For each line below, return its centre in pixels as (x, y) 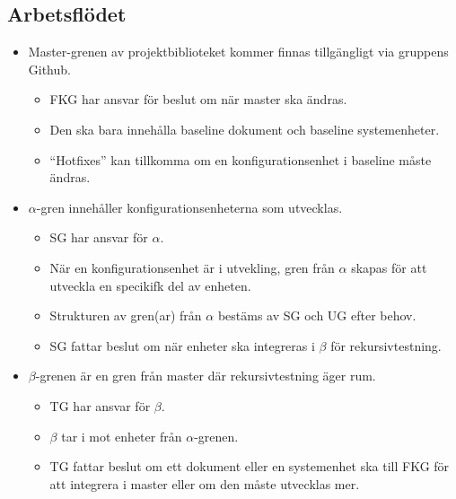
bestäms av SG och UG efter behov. (317, 315)
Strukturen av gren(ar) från (126, 315)
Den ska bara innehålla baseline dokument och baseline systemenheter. (245, 129)
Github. (49, 69)
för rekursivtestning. (386, 345)
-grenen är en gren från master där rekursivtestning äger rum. (206, 376)
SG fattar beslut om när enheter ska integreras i (182, 345)
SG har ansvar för (99, 237)
